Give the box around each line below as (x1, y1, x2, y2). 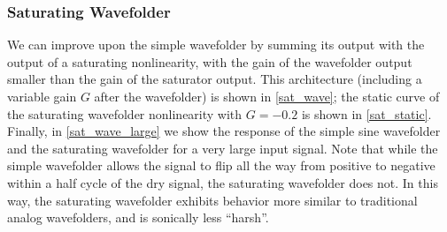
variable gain (7, 87, 77, 105)
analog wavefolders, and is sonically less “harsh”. (7, 208, 269, 227)
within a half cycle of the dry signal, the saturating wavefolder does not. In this (7, 173, 438, 191)
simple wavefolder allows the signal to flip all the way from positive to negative (7, 156, 435, 175)
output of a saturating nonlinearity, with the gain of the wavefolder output (7, 52, 412, 71)
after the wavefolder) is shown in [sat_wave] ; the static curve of (94, 87, 440, 105)
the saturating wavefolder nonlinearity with (7, 104, 243, 123)
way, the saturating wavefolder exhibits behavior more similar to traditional (7, 191, 418, 209)
